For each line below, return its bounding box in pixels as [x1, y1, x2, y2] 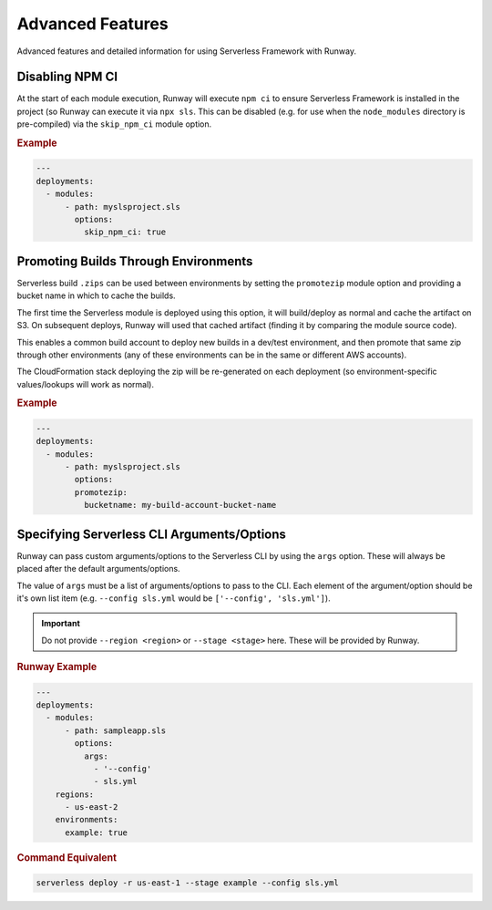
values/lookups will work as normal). [16, 378, 155, 389]
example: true [65, 827, 128, 838]
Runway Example [16, 661, 97, 674]
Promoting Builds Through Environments [16, 253, 253, 269]
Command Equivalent [16, 851, 118, 863]
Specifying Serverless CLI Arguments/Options [16, 526, 287, 542]
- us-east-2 [65, 802, 118, 812]
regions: [55, 789, 95, 800]
